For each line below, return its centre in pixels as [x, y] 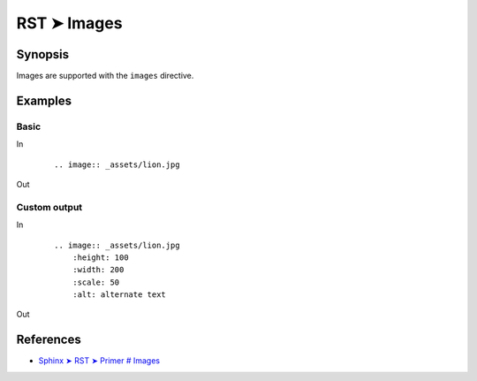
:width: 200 [98, 270]
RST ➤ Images [69, 23]
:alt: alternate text [119, 295]
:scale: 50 [96, 282]
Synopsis [43, 54]
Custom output [49, 207]
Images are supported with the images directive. [105, 76]
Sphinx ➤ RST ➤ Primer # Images [99, 361]
